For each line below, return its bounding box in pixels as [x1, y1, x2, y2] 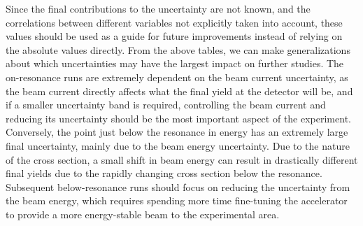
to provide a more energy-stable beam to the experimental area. [6, 206, 280, 221]
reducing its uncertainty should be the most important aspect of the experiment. [6, 111, 351, 125]
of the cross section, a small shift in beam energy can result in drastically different [6, 152, 358, 167]
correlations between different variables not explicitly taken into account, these [6, 15, 343, 29]
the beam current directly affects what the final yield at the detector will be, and [6, 83, 353, 98]
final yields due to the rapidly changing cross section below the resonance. [6, 166, 322, 181]
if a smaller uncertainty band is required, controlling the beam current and [6, 97, 326, 112]
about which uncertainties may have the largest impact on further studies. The [6, 56, 344, 71]
